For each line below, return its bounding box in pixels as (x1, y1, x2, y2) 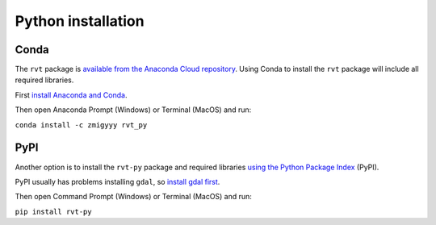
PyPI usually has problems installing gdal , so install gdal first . (15, 177, 220, 186)
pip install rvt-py (15, 206, 92, 216)
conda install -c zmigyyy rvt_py (15, 120, 148, 129)
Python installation (15, 12, 145, 30)
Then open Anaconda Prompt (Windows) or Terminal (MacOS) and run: (15, 105, 252, 115)
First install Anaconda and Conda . (15, 90, 128, 100)
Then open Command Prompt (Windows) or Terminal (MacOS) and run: (15, 192, 252, 202)
